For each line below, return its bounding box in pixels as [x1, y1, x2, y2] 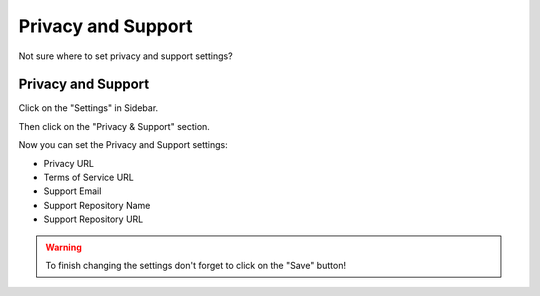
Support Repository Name [43, 199, 151, 211]
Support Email [43, 185, 102, 197]
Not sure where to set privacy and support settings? [18, 50, 234, 62]
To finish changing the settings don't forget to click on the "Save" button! [45, 259, 347, 271]
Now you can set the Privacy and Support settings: [18, 139, 229, 151]
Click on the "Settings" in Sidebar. [18, 102, 159, 114]
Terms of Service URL [43, 171, 135, 184]
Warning [45, 241, 82, 253]
